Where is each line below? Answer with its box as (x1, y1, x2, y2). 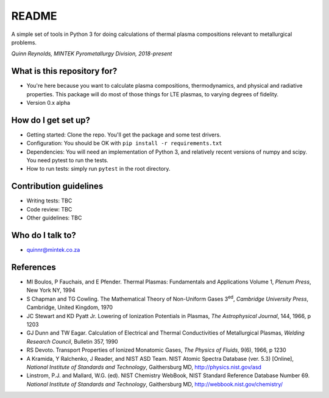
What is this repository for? (11, 66, 118, 76)
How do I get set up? (11, 115, 91, 125)
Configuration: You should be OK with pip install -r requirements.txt (26, 140, 222, 147)
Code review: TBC (26, 205, 73, 213)
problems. (11, 38, 37, 46)
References (11, 262, 56, 272)
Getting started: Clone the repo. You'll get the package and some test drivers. (26, 131, 222, 138)
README (11, 9, 57, 23)
